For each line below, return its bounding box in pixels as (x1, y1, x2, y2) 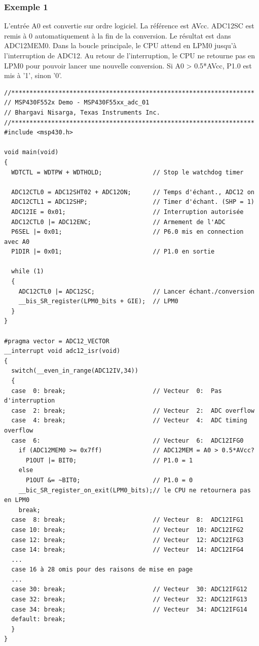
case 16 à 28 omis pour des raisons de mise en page (11, 566, 193, 573)
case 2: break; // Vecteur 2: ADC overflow (11, 407, 254, 414)
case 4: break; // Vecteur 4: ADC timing (11, 417, 247, 424)
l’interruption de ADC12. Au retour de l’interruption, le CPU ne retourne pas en (4, 50, 255, 60)
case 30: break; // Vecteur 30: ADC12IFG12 (11, 586, 247, 593)
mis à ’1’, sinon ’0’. (4, 70, 62, 81)
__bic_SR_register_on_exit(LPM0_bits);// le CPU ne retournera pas (18, 486, 251, 494)
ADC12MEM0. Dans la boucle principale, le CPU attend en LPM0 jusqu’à (4, 40, 237, 51)
